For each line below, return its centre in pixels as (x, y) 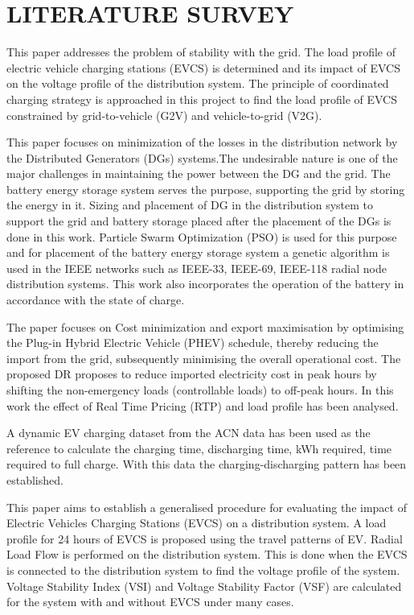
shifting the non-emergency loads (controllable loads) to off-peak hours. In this (200, 390)
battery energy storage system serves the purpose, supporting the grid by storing (206, 189)
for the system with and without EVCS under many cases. (150, 602)
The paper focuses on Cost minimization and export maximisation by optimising (205, 326)
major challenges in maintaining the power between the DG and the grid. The (199, 173)
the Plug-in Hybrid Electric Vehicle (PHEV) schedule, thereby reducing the (193, 343)
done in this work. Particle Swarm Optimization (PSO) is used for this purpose (202, 236)
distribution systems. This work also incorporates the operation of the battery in (205, 284)
